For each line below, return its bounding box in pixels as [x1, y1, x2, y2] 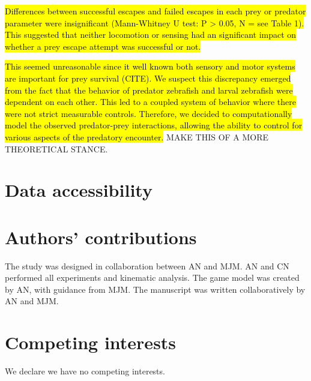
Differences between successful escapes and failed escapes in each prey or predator [5, 5, 306, 17]
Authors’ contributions [5, 224, 197, 249]
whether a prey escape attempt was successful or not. [5, 40, 201, 52]
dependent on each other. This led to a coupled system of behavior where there [5, 95, 296, 108]
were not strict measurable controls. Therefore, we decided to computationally [5, 107, 292, 119]
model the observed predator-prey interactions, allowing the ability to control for [5, 119, 303, 131]
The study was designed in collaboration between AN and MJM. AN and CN [5, 259, 289, 272]
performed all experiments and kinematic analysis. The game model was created [5, 271, 300, 284]
